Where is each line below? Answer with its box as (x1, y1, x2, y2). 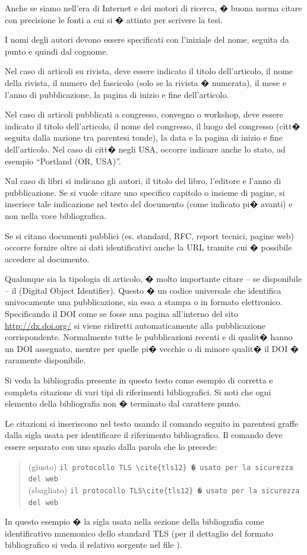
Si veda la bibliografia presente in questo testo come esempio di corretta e (5, 374, 273, 386)
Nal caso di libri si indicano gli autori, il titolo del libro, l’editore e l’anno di (5, 175, 281, 187)
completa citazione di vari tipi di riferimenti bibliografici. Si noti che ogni (5, 385, 271, 398)
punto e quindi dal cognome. (5, 45, 109, 57)
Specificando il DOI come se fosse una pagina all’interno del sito (5, 307, 238, 320)
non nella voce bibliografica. (5, 209, 106, 221)
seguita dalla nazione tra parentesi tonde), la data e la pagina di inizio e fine (5, 131, 283, 144)
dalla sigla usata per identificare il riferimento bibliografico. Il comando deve (5, 429, 283, 441)
